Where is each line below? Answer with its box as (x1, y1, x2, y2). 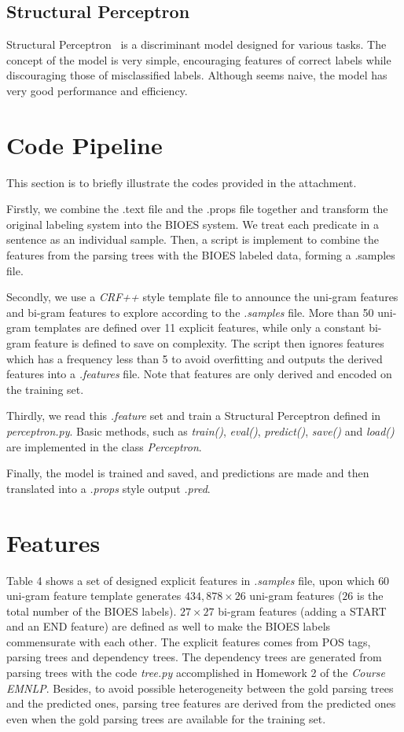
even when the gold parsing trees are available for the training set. (6, 710, 326, 726)
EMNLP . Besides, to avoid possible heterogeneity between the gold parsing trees (6, 679, 394, 696)
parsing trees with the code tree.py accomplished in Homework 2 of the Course (6, 664, 385, 681)
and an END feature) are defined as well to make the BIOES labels (6, 618, 331, 635)
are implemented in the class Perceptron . (6, 438, 202, 454)
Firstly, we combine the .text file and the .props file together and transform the (6, 200, 388, 217)
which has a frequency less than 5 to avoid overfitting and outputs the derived (6, 350, 383, 366)
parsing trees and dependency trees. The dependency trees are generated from (6, 649, 382, 665)
